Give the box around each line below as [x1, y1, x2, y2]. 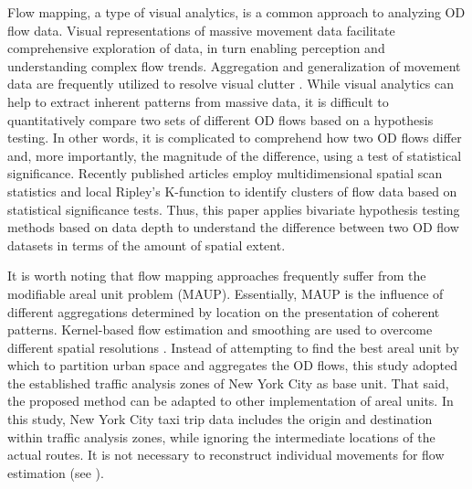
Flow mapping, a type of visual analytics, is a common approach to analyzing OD [7, 3, 466, 21]
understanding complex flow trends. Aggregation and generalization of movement [7, 56, 461, 75]
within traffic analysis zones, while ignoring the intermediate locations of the [7, 427, 435, 446]
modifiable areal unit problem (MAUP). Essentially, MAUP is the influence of [7, 283, 444, 303]
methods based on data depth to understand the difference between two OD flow [7, 218, 459, 237]
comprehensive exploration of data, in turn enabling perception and [7, 38, 385, 58]
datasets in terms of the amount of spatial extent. [7, 235, 286, 254]
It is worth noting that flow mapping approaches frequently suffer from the [7, 266, 426, 285]
